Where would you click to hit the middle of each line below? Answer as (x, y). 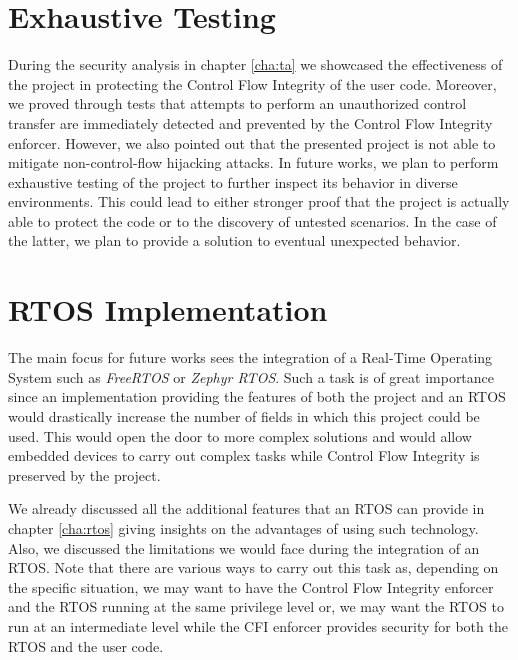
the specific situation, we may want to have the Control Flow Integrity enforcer (251, 586)
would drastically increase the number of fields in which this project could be (244, 415)
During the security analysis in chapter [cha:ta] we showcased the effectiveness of (255, 64)
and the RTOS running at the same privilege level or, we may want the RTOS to (256, 606)
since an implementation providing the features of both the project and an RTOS (257, 396)
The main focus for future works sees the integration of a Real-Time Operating (250, 357)
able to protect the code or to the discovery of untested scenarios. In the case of (252, 220)
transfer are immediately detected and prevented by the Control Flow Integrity (250, 122)
